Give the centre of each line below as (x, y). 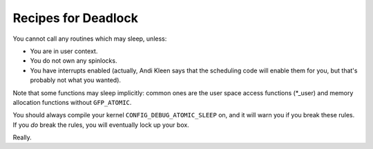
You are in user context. (64, 51)
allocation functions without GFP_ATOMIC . (72, 102)
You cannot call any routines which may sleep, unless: (90, 39)
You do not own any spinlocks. (74, 61)
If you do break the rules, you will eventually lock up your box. (101, 125)
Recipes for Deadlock (75, 18)
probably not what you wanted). (75, 80)
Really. (22, 137)
